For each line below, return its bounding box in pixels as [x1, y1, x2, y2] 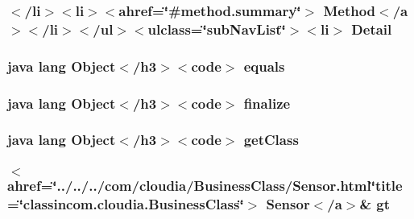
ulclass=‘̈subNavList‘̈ [147, 19, 286, 39]
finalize [243, 93, 291, 113]
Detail [351, 19, 392, 39]
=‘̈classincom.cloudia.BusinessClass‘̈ [7, 194, 244, 214]
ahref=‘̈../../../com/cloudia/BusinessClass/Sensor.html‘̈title [7, 176, 403, 196]
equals [243, 56, 285, 76]
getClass [243, 130, 299, 150]
